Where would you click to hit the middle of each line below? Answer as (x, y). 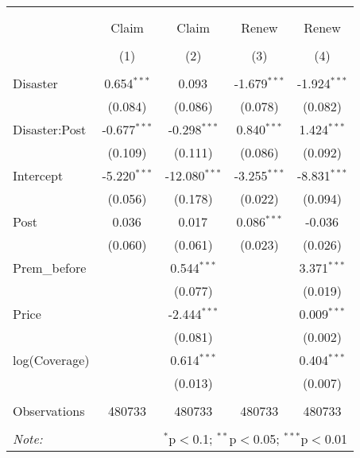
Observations (49, 411)
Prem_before (50, 268)
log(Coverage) (51, 360)
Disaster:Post (50, 129)
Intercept (38, 175)
